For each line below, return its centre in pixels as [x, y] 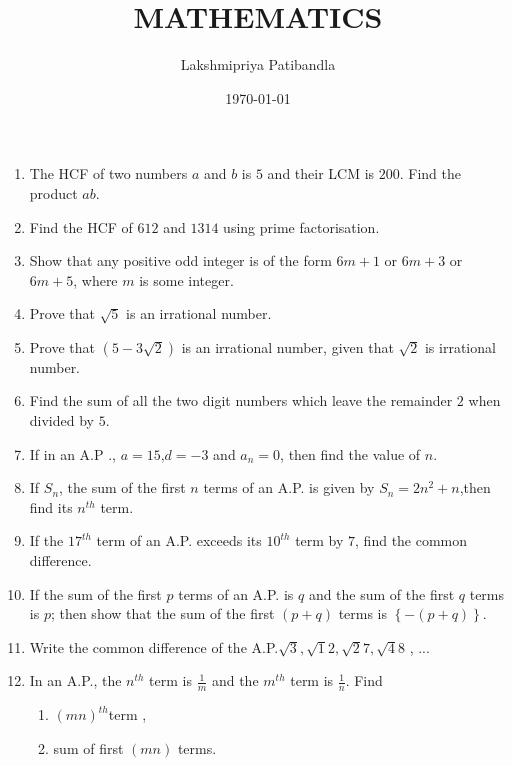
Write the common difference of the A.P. [154, 646]
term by [319, 540]
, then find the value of [350, 453]
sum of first [88, 747]
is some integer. [186, 279]
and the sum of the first [381, 593]
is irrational [460, 346]
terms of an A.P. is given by [289, 487]
